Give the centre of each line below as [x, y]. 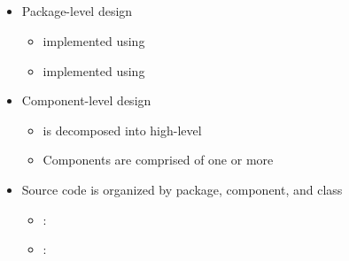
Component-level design [86, 100]
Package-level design [77, 11]
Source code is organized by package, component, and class [182, 189]
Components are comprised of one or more [158, 160]
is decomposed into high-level [122, 130]
